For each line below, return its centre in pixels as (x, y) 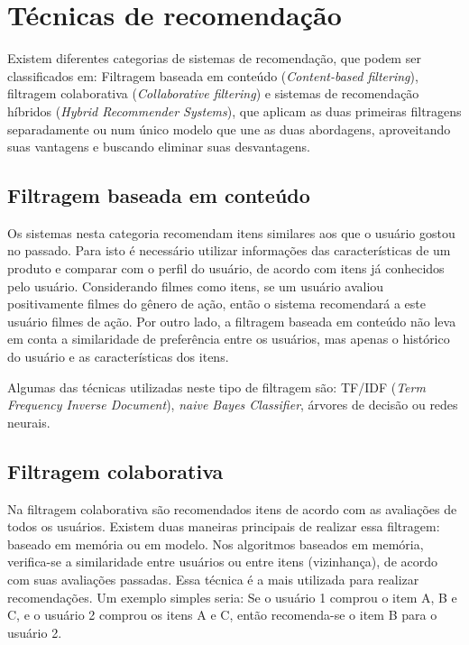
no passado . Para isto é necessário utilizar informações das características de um (229, 250)
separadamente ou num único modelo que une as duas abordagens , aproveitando (229, 129)
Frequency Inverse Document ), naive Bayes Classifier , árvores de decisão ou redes (233, 405)
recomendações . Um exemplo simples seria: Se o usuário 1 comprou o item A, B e (232, 597)
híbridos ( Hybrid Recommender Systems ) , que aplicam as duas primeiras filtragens (234, 111)
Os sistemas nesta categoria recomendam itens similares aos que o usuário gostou (231, 232)
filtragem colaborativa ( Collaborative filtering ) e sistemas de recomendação (213, 93)
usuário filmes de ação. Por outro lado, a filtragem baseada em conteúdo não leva (232, 321)
